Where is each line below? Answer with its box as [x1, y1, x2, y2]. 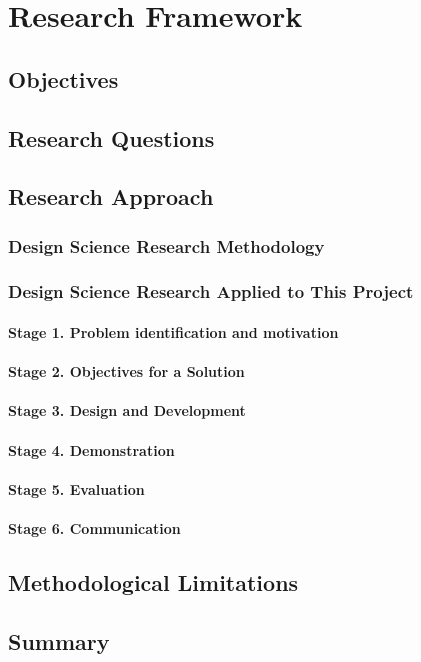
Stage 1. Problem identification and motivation [8, 322, 339, 342]
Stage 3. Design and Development [8, 400, 246, 421]
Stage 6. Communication [8, 517, 181, 538]
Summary [8, 625, 110, 656]
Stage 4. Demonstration [8, 439, 175, 460]
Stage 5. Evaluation [8, 478, 145, 499]
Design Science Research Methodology [8, 233, 325, 258]
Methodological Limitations [8, 566, 299, 597]
